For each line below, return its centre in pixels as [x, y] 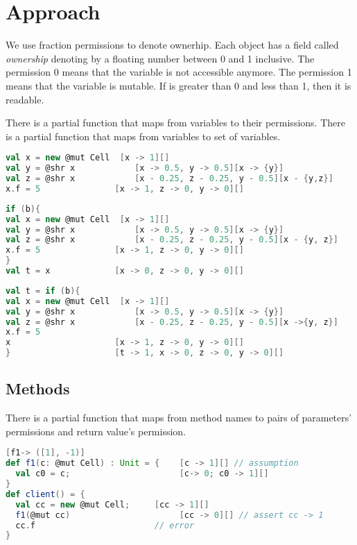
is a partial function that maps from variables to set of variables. [143, 136]
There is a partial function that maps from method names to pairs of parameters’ [179, 418]
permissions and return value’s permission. [96, 431]
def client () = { [45, 494]
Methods [38, 388]
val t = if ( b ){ [43, 291]
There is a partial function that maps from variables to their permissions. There [175, 123]
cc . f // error [105, 525]
